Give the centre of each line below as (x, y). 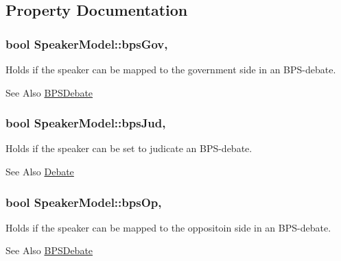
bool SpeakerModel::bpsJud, (86, 123)
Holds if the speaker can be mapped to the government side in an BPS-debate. (171, 69)
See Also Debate (40, 171)
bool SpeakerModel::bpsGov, (87, 43)
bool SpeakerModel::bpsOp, (84, 202)
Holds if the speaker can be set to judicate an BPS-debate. (129, 148)
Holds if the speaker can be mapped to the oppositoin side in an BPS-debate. (168, 227)
